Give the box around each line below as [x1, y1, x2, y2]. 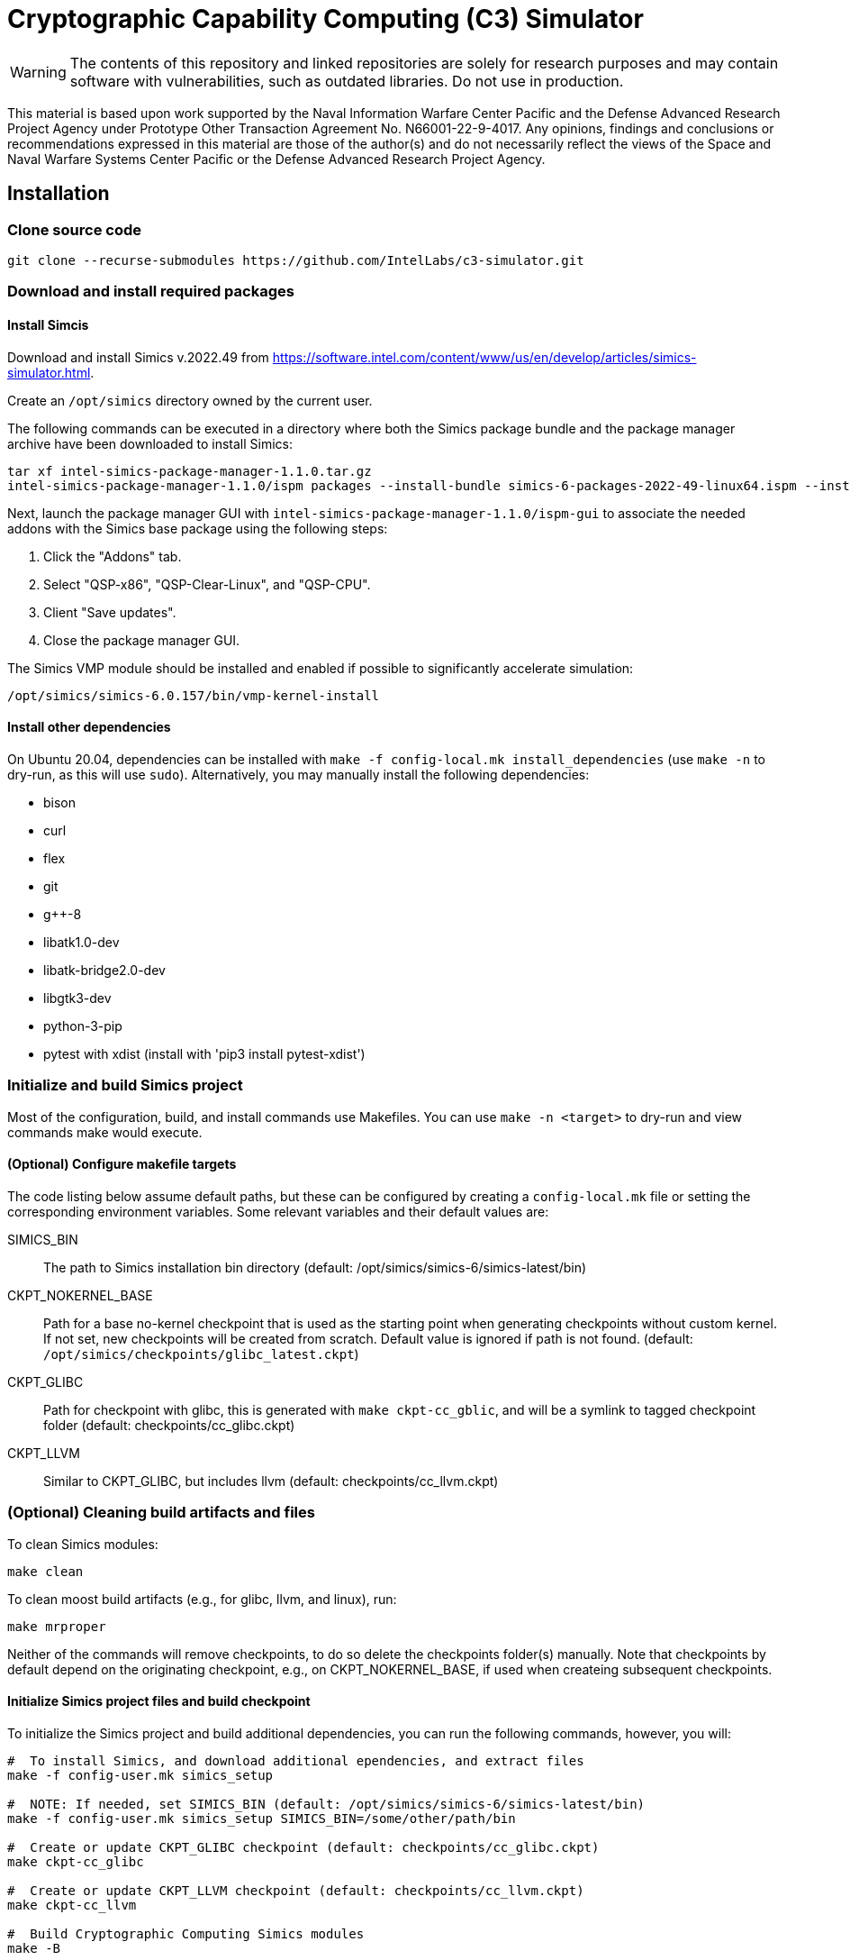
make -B [7, 1940, 61, 1955]
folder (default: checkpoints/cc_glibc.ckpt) [43, 1417, 295, 1433]
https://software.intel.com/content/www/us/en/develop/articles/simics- [272, 349, 697, 365]
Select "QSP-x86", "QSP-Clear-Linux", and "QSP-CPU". [43, 576, 371, 592]
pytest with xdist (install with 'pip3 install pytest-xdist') [43, 1045, 366, 1062]
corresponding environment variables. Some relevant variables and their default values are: [7, 1203, 549, 1219]
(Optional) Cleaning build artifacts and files [7, 1503, 315, 1522]
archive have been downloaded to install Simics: [7, 435, 293, 451]
